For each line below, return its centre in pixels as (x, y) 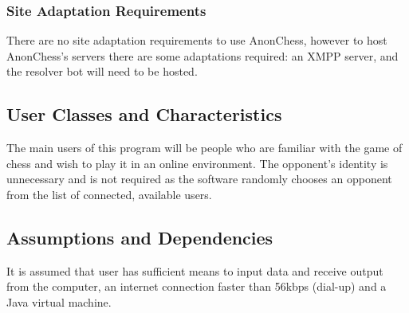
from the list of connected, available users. (109, 194)
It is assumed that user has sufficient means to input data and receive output (195, 270)
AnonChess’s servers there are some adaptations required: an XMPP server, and (203, 55)
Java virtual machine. (59, 301)
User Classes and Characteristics (144, 114)
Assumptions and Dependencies (140, 237)
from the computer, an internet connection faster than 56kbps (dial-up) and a (197, 286)
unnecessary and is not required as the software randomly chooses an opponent (199, 179)
